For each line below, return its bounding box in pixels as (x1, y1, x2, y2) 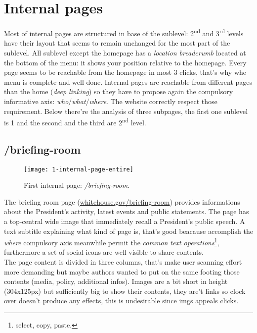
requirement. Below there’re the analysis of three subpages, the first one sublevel (4, 106, 248, 116)
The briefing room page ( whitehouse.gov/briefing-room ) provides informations (4, 196, 240, 207)
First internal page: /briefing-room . (24, 180, 130, 190)
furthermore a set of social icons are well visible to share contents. (4, 247, 204, 257)
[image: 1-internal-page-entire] (24, 166, 133, 173)
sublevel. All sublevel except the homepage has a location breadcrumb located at (4, 47, 246, 57)
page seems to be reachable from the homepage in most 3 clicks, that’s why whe (4, 67, 246, 77)
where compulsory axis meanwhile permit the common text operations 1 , (4, 236, 219, 247)
